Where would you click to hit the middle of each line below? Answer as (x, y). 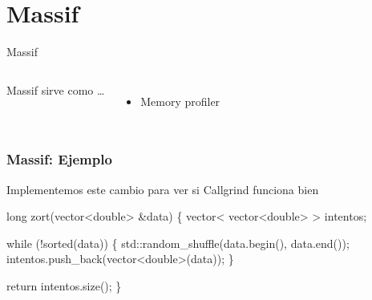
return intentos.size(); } (64, 285)
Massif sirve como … (56, 89)
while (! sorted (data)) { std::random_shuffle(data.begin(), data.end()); (178, 243)
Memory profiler (180, 101)
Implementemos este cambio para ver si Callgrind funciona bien (163, 189)
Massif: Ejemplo (59, 159)
